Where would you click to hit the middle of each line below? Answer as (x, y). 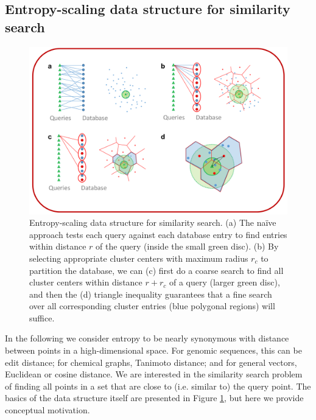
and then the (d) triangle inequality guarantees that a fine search (151, 294)
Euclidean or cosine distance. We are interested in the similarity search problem (154, 374)
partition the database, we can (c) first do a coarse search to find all (156, 270)
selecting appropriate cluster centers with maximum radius (139, 258)
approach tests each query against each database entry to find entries (158, 234)
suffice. (42, 317)
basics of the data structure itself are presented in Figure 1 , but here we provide (154, 398)
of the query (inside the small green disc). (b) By (187, 246)
